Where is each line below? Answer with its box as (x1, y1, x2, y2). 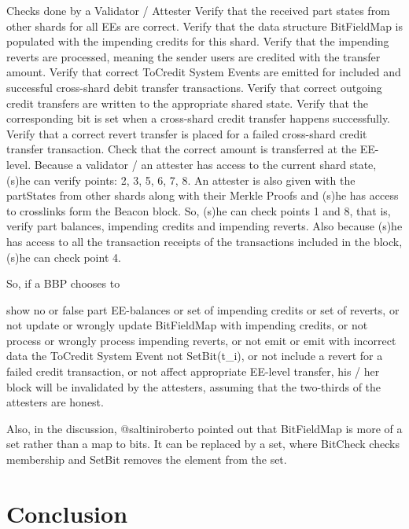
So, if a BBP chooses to (6, 275, 120, 292)
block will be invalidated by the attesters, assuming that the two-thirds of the (6, 378, 381, 395)
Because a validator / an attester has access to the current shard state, (34, 156, 377, 172)
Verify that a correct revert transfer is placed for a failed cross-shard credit (6, 125, 367, 141)
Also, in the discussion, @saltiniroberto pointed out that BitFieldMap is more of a (6, 420, 403, 436)
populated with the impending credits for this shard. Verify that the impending (6, 33, 389, 50)
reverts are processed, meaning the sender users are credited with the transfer (6, 48, 381, 64)
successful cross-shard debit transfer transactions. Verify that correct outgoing (6, 79, 382, 95)
